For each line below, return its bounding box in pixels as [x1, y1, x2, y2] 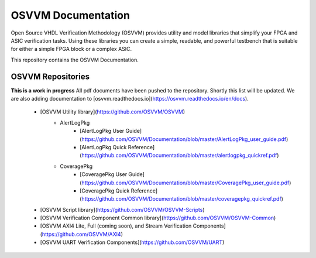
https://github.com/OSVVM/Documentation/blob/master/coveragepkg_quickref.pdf [81, 195, 282, 202]
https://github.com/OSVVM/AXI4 [42, 231, 121, 238]
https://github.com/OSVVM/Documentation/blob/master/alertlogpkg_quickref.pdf [81, 152, 277, 159]
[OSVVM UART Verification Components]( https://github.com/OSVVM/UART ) [40, 239, 225, 246]
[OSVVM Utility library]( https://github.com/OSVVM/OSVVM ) [40, 108, 186, 115]
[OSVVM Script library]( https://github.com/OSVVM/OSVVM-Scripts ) [40, 206, 205, 213]
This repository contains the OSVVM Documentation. [11, 56, 139, 63]
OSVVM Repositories [11, 71, 90, 81]
